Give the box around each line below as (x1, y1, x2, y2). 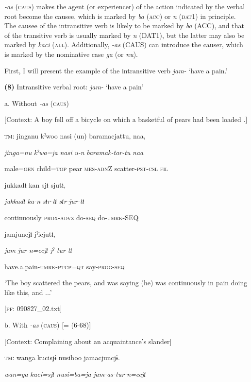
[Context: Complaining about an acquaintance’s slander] (4, 336, 172, 346)
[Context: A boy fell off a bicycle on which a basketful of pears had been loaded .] (4, 114, 248, 124)
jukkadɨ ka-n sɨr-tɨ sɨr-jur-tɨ (4, 196, 84, 206)
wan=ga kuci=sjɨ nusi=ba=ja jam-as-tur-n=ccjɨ (4, 368, 146, 379)
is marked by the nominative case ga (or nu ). (4, 49, 138, 59)
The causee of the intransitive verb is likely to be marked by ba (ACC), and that (4, 20, 244, 31)
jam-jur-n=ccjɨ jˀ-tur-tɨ (4, 245, 72, 255)
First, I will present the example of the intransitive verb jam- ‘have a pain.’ (4, 65, 228, 75)
